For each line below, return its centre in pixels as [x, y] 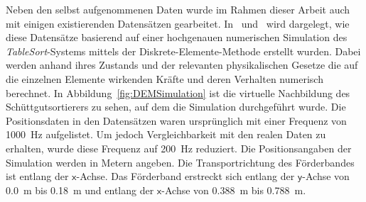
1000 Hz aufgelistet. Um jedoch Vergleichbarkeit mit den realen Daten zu [166, 134]
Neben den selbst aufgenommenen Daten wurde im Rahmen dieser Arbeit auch [178, 9]
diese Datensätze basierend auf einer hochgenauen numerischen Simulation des [177, 37]
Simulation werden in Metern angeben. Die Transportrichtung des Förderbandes [180, 162]
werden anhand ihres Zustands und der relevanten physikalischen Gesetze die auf [182, 65]
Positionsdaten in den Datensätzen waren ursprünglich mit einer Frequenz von [176, 120]
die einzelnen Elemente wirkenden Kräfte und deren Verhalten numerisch [165, 78]
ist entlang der [37, 176]
